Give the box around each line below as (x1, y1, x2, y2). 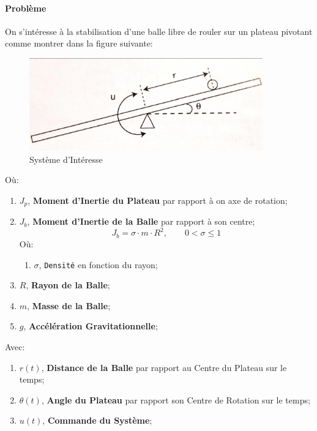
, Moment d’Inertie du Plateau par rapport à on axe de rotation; (28, 193, 288, 206)
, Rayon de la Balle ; (26, 279, 110, 291)
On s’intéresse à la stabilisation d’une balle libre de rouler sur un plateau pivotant (5, 24, 313, 37)
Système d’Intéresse (29, 152, 103, 165)
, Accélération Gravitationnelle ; (23, 320, 158, 332)
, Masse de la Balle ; (27, 299, 111, 312)
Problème (5, 1, 47, 14)
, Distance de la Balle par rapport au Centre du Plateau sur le (41, 361, 287, 373)
